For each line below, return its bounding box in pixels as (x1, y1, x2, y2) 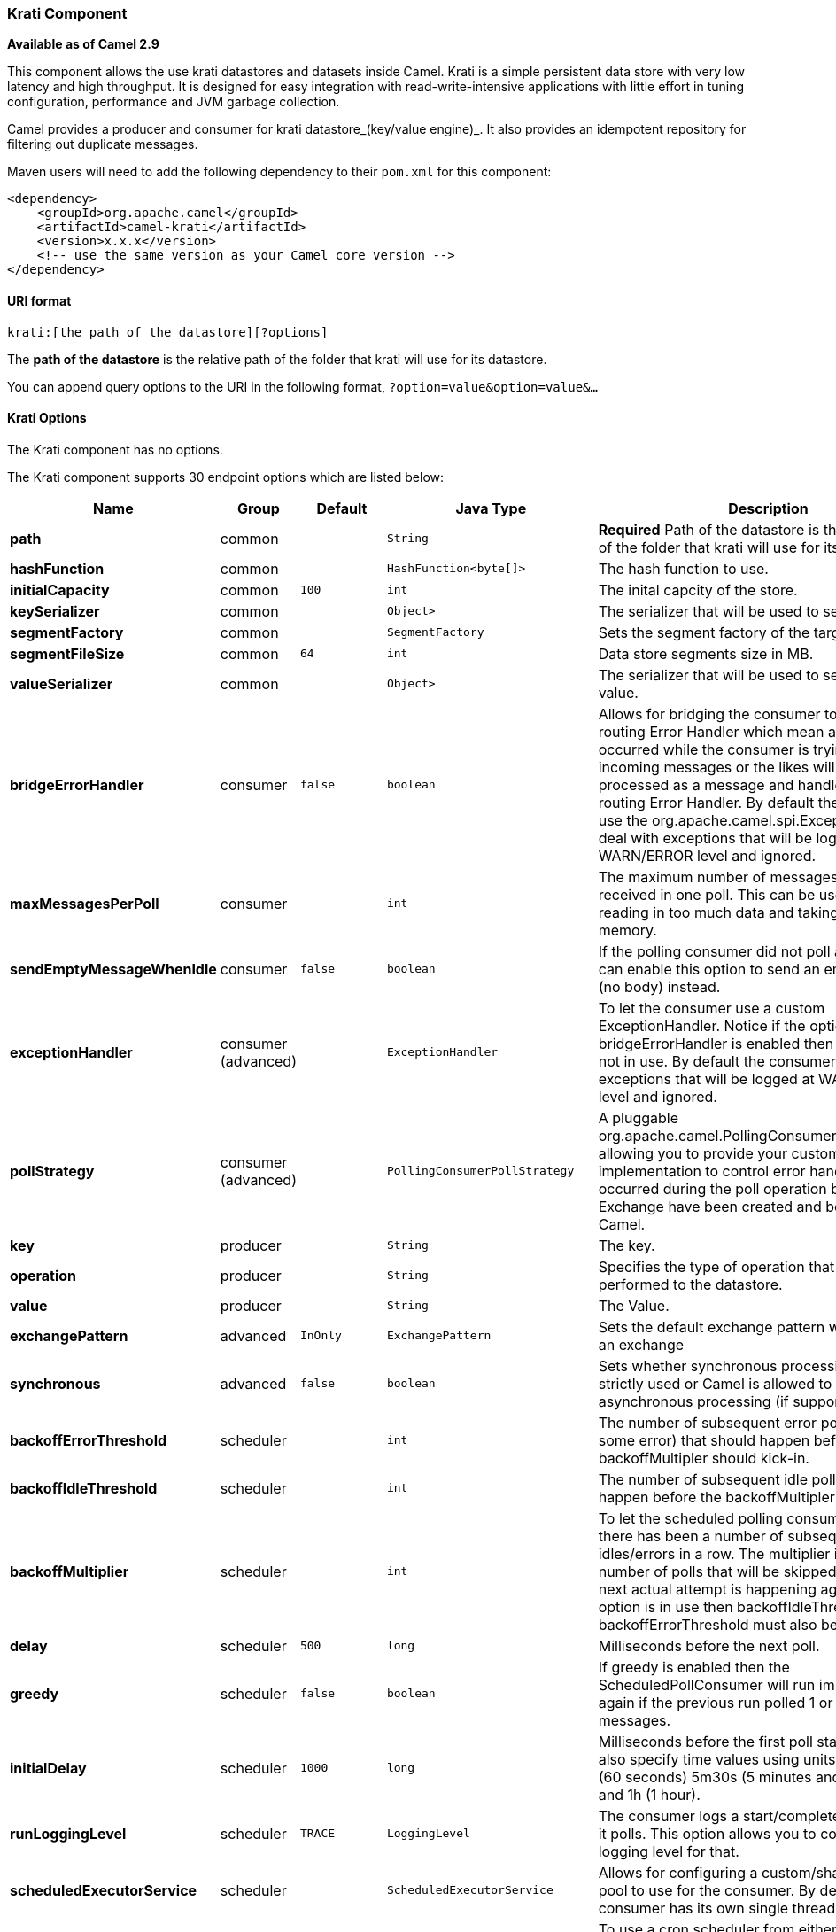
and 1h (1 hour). (598, 1785, 701, 1804)
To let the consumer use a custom (598, 998, 825, 1017)
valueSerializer (10, 674, 113, 693)
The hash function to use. (598, 559, 769, 578)
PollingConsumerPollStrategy (386, 1164, 575, 1178)
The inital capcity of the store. (598, 580, 798, 599)
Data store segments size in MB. (598, 644, 814, 663)
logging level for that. (598, 1842, 739, 1860)
